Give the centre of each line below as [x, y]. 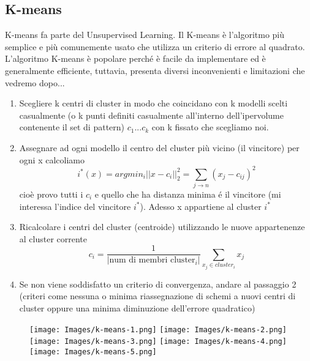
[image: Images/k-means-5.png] [93, 352]
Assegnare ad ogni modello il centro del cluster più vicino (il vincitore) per [159, 147]
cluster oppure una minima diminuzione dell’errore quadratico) [137, 307]
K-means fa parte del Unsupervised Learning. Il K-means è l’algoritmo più [145, 35]
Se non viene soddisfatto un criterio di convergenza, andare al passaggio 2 [158, 284]
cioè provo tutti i [51, 194]
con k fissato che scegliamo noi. [210, 127]
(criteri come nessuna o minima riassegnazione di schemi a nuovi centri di [157, 296]
